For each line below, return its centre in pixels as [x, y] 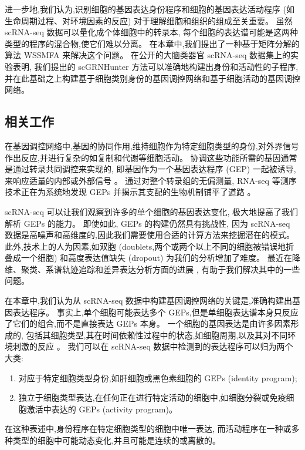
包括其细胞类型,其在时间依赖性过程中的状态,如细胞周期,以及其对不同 [157, 335]
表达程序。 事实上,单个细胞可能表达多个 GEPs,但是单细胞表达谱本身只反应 [155, 312]
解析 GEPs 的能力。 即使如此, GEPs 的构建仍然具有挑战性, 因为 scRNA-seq [148, 223]
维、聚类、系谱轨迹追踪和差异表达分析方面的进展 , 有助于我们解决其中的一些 [152, 269]
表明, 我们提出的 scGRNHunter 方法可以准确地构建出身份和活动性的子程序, [155, 66]
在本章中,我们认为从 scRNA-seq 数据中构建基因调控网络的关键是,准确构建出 [148, 300]
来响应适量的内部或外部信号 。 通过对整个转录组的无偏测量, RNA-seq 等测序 [151, 180]
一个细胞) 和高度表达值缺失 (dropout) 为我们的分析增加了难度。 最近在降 [160, 258]
